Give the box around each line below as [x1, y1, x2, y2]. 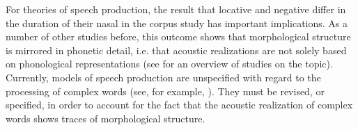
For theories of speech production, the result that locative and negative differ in [6, 2, 346, 16]
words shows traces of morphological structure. [6, 111, 205, 125]
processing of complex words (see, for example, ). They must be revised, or [6, 83, 325, 98]
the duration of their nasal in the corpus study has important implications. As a [6, 15, 348, 30]
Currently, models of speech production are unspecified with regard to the [6, 70, 321, 84]
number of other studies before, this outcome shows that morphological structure [6, 29, 351, 44]
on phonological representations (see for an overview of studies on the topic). [6, 56, 333, 71]
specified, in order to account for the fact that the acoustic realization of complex [6, 97, 353, 112]
